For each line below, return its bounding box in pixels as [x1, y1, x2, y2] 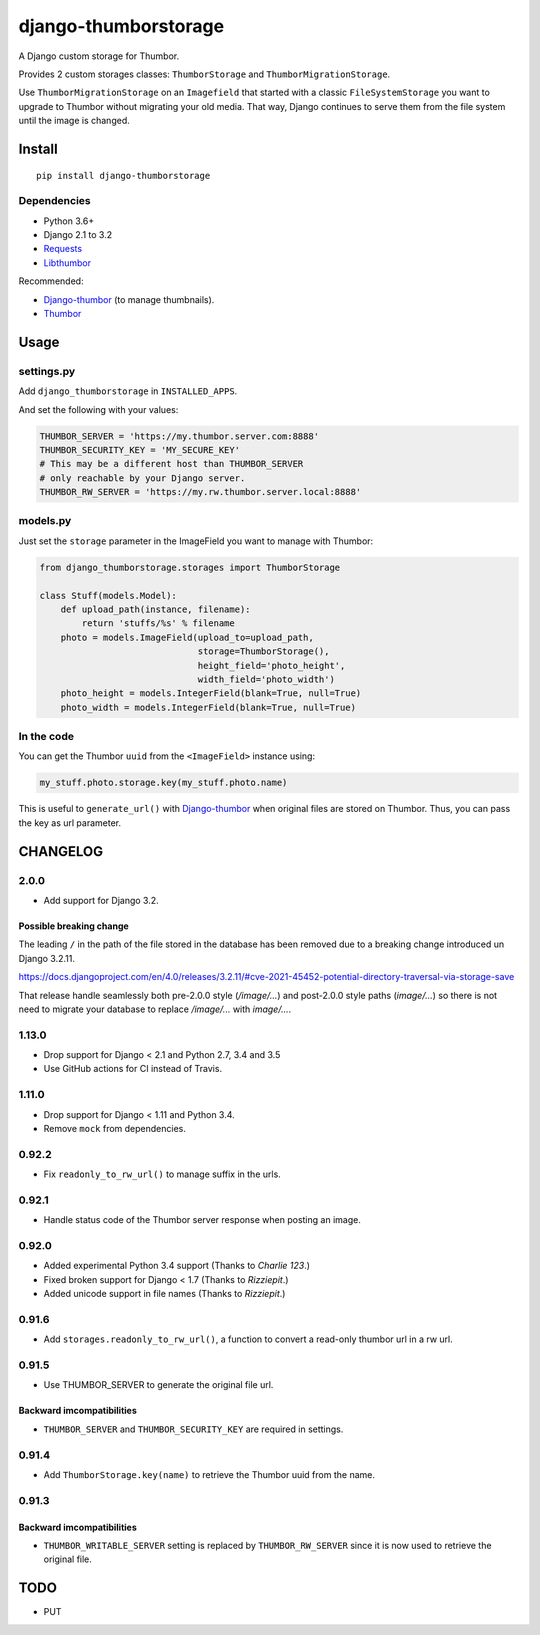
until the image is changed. [18, 115, 130, 127]
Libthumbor [43, 256, 92, 269]
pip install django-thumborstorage [36, 170, 211, 181]
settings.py [18, 364, 76, 378]
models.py [18, 514, 72, 528]
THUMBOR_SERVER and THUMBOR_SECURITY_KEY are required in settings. [43, 1423, 344, 1435]
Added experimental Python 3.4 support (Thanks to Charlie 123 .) [43, 1260, 310, 1272]
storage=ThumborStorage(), [197, 646, 330, 657]
